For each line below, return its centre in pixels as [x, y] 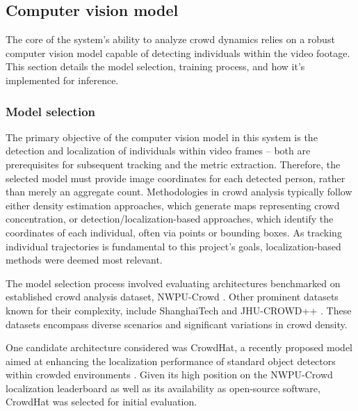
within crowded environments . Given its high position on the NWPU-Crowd [169, 374]
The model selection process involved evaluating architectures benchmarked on [173, 283]
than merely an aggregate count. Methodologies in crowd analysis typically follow [179, 192]
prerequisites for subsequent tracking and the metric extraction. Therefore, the [173, 164]
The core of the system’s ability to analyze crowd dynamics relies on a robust [170, 39]
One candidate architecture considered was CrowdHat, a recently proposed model [179, 347]
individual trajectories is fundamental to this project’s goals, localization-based [173, 246]
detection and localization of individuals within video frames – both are [158, 151]
